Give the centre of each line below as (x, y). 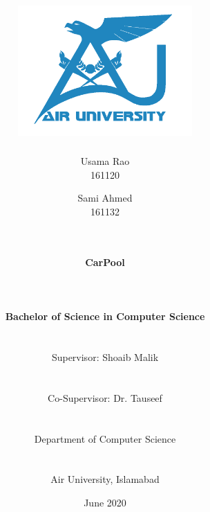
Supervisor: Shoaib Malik (105, 357)
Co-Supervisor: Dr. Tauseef (105, 397)
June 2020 (105, 502)
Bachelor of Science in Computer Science (105, 316)
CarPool (105, 262)
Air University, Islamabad (105, 479)
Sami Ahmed (105, 198)
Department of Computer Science (105, 438)
